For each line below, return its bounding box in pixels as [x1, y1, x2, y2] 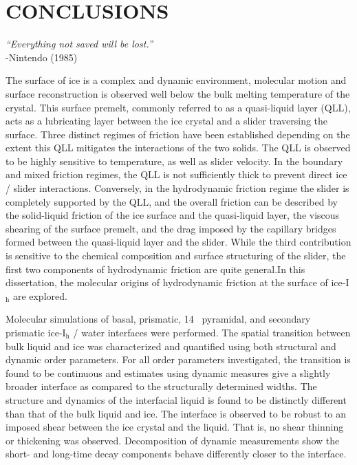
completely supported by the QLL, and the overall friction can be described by [6, 194, 338, 208]
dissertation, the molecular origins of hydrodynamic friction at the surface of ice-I [6, 275, 349, 290]
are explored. [12, 288, 67, 303]
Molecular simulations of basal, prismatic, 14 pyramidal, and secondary [6, 312, 311, 326]
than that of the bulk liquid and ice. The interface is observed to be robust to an [6, 406, 347, 420]
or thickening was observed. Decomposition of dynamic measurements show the [6, 433, 340, 447]
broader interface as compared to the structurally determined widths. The [6, 379, 317, 393]
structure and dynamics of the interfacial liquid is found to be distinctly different [6, 392, 347, 407]
